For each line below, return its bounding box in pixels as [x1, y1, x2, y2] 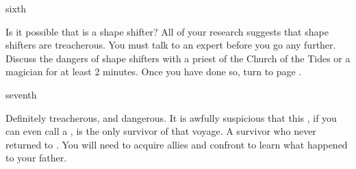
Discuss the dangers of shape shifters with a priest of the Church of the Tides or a [5, 51, 351, 65]
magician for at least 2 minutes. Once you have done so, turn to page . [5, 64, 302, 79]
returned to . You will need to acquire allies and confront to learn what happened [5, 137, 348, 151]
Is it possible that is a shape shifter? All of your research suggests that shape [5, 24, 329, 38]
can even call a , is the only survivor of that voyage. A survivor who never [5, 124, 316, 138]
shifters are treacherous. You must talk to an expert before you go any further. [5, 38, 336, 52]
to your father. [5, 151, 67, 165]
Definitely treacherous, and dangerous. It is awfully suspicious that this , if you [5, 110, 337, 125]
